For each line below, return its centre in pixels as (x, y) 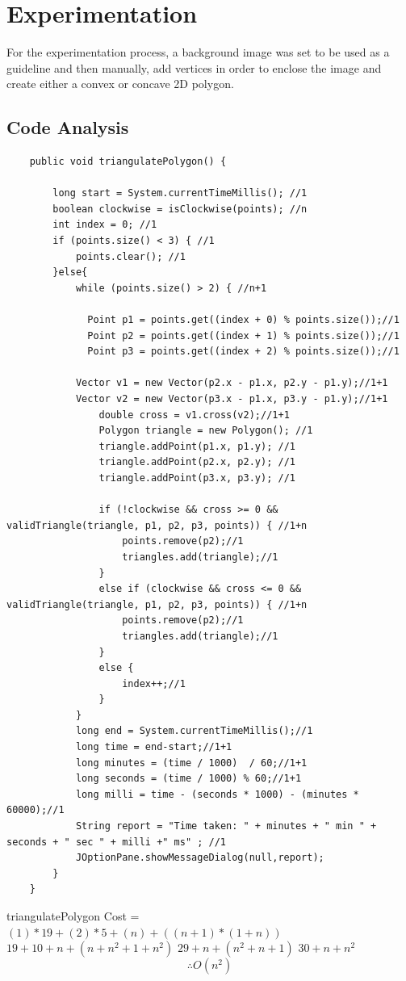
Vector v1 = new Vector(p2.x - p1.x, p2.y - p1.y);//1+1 (232, 383)
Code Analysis (68, 127)
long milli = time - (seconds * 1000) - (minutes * (217, 794)
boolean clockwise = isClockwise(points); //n (180, 209)
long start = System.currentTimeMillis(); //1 (180, 193)
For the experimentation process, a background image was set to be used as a (198, 52)
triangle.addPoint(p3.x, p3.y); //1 (197, 478)
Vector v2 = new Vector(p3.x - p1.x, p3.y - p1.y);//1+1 (232, 399)
